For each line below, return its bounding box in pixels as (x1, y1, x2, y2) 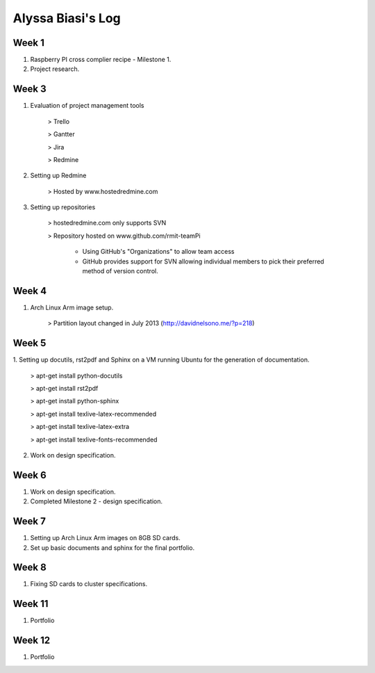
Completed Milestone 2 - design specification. (30, 497, 163, 505)
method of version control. (82, 267, 159, 275)
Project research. (30, 65, 80, 73)
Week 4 (12, 285, 47, 297)
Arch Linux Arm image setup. (30, 303, 114, 311)
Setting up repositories (30, 203, 96, 211)
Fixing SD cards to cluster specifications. (30, 580, 148, 588)
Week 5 (12, 337, 47, 349)
